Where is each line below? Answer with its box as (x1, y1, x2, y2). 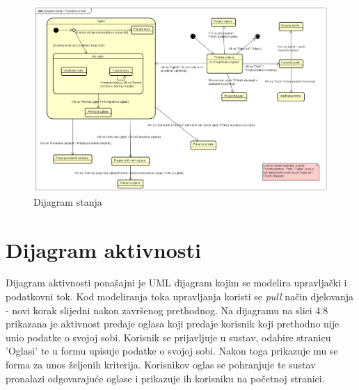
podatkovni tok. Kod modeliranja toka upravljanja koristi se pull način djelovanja (6, 289, 354, 304)
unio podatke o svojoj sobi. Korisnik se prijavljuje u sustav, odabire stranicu (6, 330, 331, 344)
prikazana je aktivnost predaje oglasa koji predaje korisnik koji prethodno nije (6, 316, 340, 331)
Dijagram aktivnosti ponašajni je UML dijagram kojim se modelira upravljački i (6, 275, 347, 290)
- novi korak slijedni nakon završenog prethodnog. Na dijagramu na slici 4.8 (6, 302, 328, 317)
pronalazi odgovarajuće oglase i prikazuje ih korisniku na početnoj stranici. (6, 371, 325, 385)
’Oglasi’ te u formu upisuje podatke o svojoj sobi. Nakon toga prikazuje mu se (6, 343, 338, 358)
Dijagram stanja (33, 194, 102, 209)
